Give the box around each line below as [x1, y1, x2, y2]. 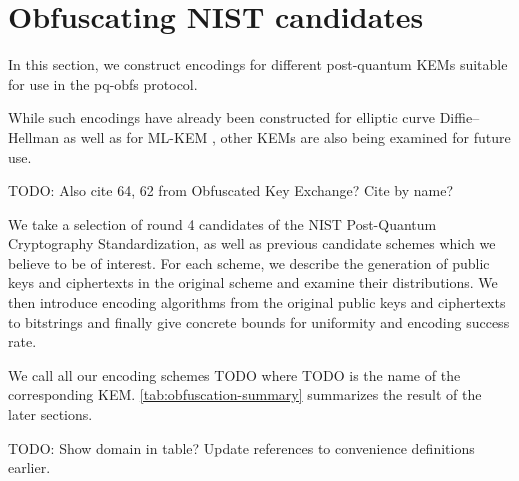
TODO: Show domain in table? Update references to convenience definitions [8, 437, 475, 458]
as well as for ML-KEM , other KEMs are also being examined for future [63, 126, 511, 147]
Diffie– [439, 107, 480, 128]
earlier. [8, 457, 51, 478]
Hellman [8, 126, 59, 147]
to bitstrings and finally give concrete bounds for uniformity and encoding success [8, 311, 510, 332]
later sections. [8, 404, 93, 425]
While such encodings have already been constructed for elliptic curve [8, 107, 435, 128]
